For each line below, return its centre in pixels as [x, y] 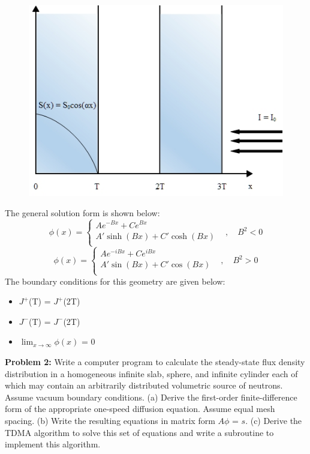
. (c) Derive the [274, 420]
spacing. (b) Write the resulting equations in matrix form [110, 420]
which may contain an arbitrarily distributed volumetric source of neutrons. [144, 385]
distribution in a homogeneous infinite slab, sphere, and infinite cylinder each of [151, 373]
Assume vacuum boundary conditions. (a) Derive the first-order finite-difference [151, 397]
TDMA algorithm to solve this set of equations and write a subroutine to [139, 432]
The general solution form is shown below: [82, 212]
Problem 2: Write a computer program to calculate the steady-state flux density [155, 361]
